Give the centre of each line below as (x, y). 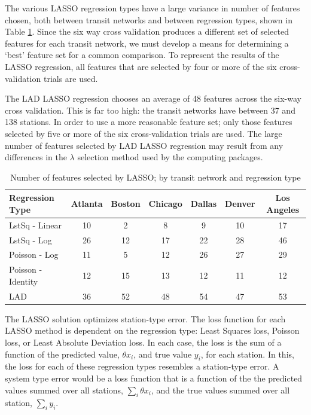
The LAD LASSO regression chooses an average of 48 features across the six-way (153, 98)
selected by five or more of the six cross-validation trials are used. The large (144, 133)
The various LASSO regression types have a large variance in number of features (153, 8)
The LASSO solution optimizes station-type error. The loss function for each (145, 318)
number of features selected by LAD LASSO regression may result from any (144, 145)
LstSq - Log (31, 239)
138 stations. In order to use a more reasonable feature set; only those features (149, 122)
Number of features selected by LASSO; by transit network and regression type (155, 177)
